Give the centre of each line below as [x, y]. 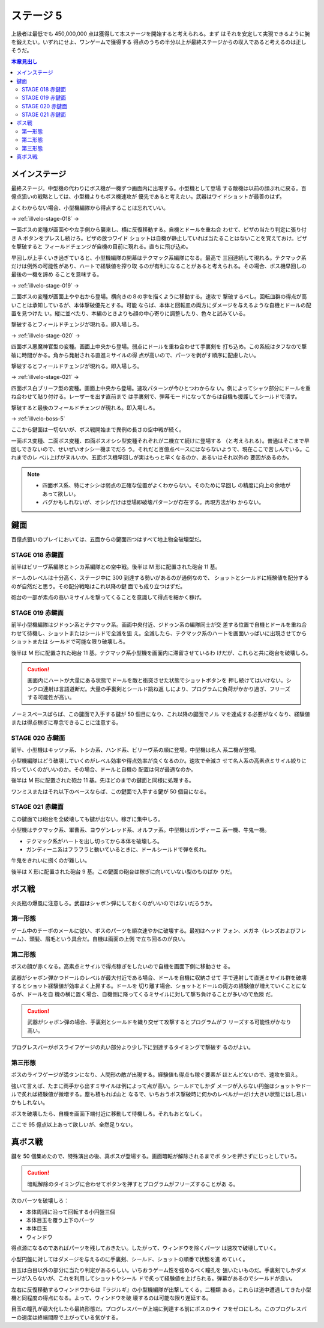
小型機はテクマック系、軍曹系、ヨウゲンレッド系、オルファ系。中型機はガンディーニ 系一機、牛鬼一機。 [140, 830]
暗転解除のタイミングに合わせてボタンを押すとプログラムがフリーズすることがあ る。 [133, 1184]
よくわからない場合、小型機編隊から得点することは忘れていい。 [90, 207]
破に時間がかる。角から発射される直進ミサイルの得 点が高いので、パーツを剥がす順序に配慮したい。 [135, 355]
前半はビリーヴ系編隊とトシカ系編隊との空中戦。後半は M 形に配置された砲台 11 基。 [116, 567]
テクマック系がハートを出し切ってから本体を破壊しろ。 [94, 841]
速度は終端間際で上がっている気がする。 [71, 1317]
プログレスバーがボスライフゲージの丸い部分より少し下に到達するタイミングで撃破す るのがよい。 [133, 1047]
